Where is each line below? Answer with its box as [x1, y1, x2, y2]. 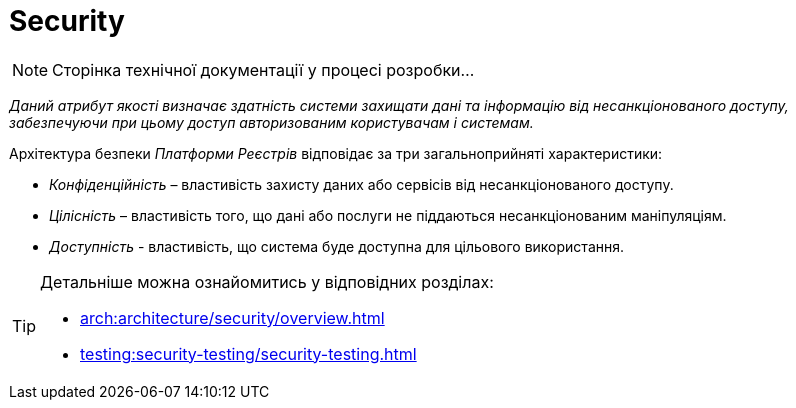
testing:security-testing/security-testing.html [80, 343, 417, 364]
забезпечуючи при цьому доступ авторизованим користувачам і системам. [9, 113, 534, 131]
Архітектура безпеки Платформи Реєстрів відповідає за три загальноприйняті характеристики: [9, 144, 663, 162]
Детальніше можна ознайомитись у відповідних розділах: [40, 271, 494, 292]
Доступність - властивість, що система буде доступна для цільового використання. [49, 237, 625, 255]
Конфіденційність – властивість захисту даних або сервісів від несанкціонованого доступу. [49, 175, 674, 193]
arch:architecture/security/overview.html [80, 307, 385, 328]
